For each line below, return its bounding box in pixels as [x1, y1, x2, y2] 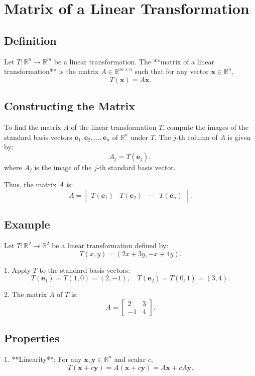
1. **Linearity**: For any [4, 353, 82, 364]
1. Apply [4, 264, 31, 275]
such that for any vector [135, 66, 209, 77]
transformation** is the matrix [4, 66, 99, 77]
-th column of [176, 131, 218, 142]
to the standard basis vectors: [39, 264, 131, 275]
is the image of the [34, 162, 92, 172]
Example [4, 216, 50, 232]
